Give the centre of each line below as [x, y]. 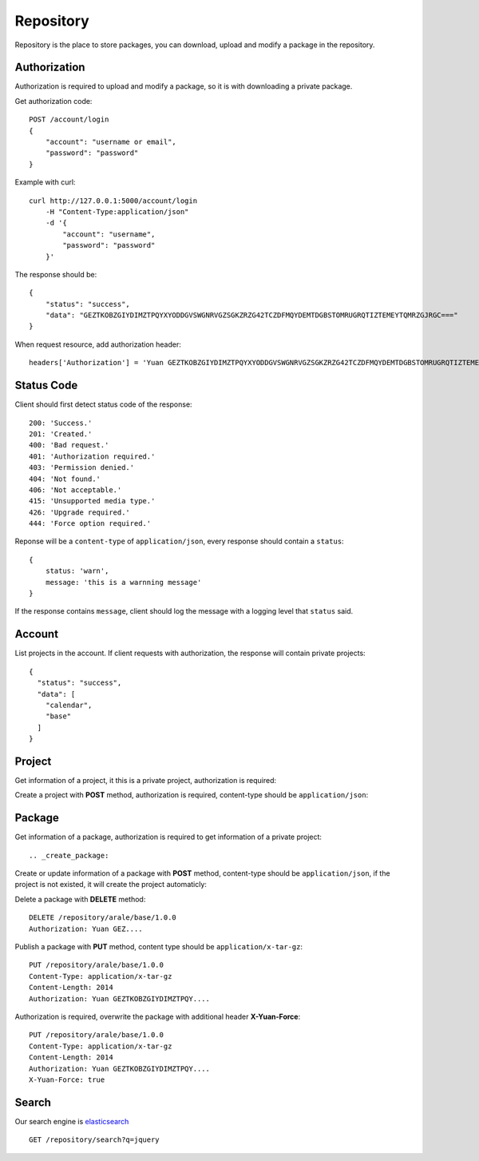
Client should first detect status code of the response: [103, 404]
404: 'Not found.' [65, 479]
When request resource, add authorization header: [98, 344]
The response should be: [56, 274]
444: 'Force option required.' [90, 524]
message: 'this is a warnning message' [123, 582]
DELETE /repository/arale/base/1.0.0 [103, 918]
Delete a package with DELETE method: [80, 899]
